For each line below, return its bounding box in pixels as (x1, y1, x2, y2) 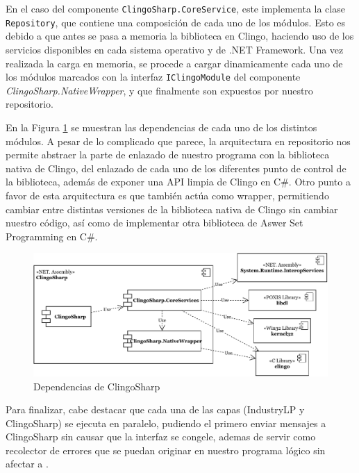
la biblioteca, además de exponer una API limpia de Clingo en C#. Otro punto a (6, 174, 351, 189)
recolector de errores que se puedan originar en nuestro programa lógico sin (6, 442, 326, 457)
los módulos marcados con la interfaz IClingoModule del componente (6, 69, 301, 84)
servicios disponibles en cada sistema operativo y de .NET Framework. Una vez (6, 42, 344, 56)
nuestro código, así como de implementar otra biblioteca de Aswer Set (6, 215, 303, 230)
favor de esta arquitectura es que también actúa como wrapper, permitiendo (6, 188, 329, 202)
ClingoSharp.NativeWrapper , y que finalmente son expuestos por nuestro (6, 83, 313, 97)
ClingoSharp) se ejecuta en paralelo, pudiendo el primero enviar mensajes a (6, 415, 326, 430)
